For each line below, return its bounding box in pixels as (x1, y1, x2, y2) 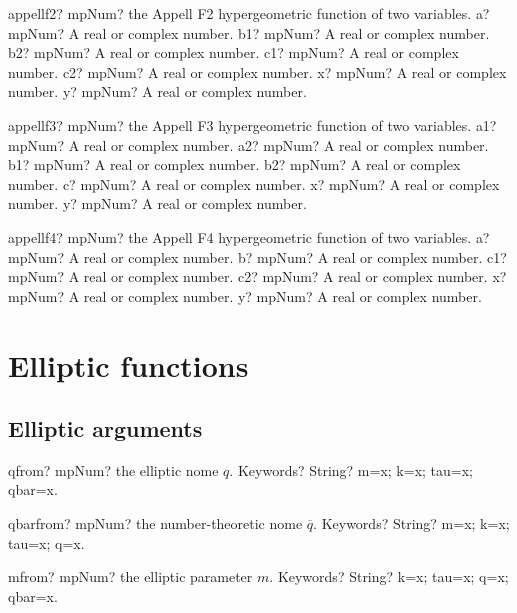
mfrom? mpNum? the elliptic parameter (8, 566, 253, 587)
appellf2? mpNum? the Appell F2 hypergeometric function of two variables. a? (8, 3, 490, 23)
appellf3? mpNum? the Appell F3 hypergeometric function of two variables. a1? (8, 114, 497, 135)
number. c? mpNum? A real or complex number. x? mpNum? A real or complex (8, 173, 500, 194)
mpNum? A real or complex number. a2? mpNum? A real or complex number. (8, 134, 489, 155)
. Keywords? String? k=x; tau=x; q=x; (269, 566, 509, 587)
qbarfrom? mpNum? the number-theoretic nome (8, 513, 303, 534)
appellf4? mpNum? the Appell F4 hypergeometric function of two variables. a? (8, 226, 490, 247)
